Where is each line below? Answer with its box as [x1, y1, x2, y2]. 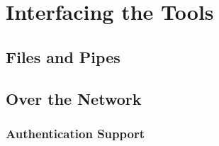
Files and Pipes [6, 45, 120, 67]
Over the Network [6, 87, 142, 109]
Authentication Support [6, 124, 145, 142]
